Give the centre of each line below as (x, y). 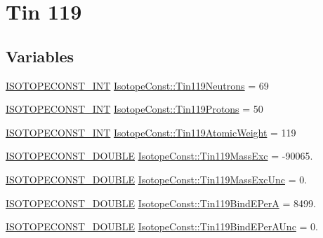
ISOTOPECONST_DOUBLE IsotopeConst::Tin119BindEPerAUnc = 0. (162, 226)
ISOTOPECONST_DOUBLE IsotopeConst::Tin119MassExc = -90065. (159, 156)
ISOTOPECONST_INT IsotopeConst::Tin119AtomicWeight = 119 (151, 132)
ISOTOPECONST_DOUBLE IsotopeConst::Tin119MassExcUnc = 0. (157, 179)
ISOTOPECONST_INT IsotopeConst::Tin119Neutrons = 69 (137, 85)
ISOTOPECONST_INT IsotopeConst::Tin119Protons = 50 (134, 109)
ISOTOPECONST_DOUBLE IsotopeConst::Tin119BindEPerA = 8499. (161, 203)
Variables (40, 56)
